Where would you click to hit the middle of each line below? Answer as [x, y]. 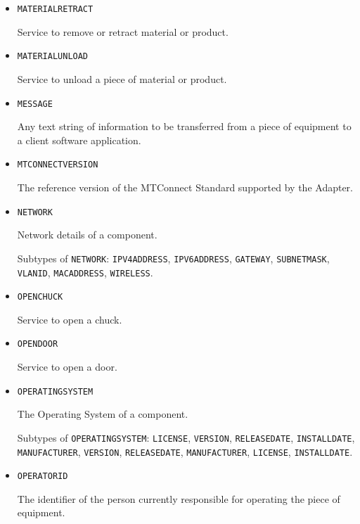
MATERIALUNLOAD [53, 57]
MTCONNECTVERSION [58, 165]
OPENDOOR [38, 344]
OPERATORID [43, 477]
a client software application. [79, 140]
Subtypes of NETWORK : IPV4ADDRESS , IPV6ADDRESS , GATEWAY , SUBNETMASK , [173, 258]
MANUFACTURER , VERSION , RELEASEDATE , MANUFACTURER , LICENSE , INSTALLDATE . [185, 451]
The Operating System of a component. [103, 414]
